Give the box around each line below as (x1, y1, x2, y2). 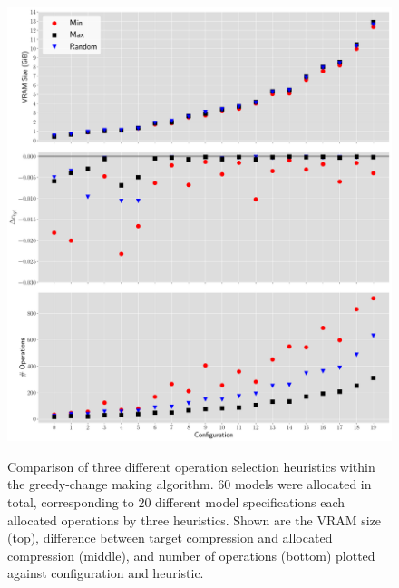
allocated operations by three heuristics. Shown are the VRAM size (7, 510, 382, 529)
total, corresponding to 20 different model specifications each (7, 492, 345, 511)
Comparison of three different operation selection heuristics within (7, 456, 375, 475)
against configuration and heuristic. (7, 563, 204, 583)
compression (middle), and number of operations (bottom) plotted (7, 545, 375, 564)
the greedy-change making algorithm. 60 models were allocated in (7, 475, 372, 494)
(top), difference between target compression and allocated (7, 528, 333, 547)
